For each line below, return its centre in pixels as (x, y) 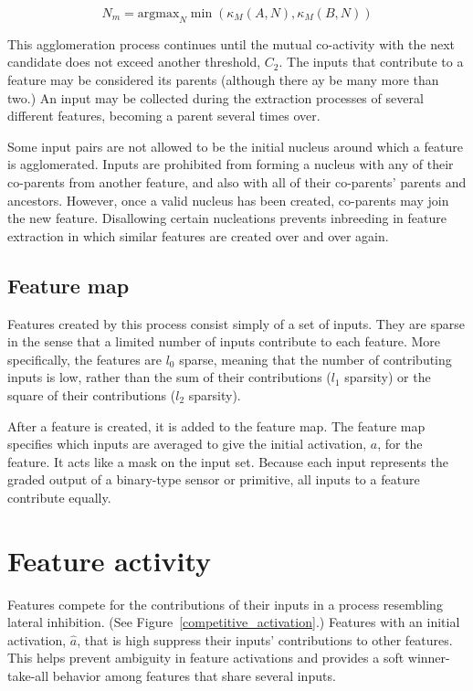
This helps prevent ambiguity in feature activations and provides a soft (206, 658)
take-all (28, 675)
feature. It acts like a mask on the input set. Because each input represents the (228, 461)
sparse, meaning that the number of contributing (315, 359)
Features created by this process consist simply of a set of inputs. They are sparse (236, 323)
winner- (429, 658)
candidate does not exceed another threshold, (134, 62)
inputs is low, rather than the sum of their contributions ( (169, 377)
